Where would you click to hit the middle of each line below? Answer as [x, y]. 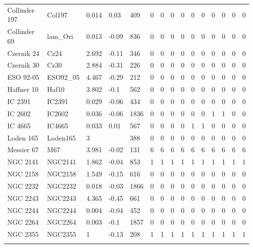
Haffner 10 [23, 89]
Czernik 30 [23, 65]
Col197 [57, 14]
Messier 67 [23, 150]
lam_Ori [60, 36]
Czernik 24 [23, 53]
